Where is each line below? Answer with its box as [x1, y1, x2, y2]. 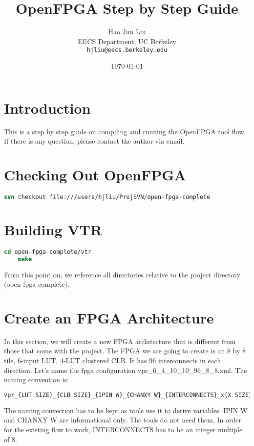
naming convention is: [4, 374, 69, 385]
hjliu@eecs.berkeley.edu [86, 47, 168, 54]
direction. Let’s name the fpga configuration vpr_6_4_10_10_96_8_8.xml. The [4, 365, 247, 375]
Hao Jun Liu [108, 26, 146, 37]
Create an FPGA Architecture [4, 307, 214, 327]
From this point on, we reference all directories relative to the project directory [4, 269, 241, 279]
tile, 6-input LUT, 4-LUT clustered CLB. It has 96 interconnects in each [4, 355, 221, 366]
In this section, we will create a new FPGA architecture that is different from [4, 336, 236, 346]
